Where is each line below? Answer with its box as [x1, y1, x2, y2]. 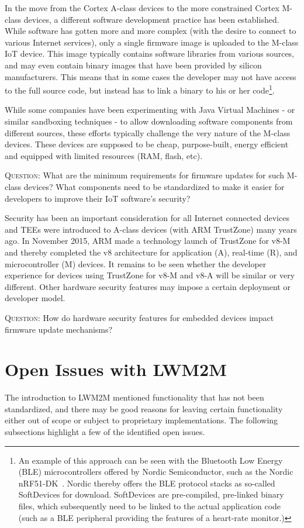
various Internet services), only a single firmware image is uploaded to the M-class [5, 36, 299, 48]
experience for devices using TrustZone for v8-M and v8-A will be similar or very [5, 269, 295, 281]
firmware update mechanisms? [5, 323, 113, 335]
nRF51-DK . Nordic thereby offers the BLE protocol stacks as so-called [18, 477, 275, 489]
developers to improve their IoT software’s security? [5, 192, 191, 204]
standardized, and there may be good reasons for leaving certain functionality [5, 402, 283, 415]
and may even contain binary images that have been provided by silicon [5, 58, 262, 71]
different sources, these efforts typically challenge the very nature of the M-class [5, 126, 291, 139]
